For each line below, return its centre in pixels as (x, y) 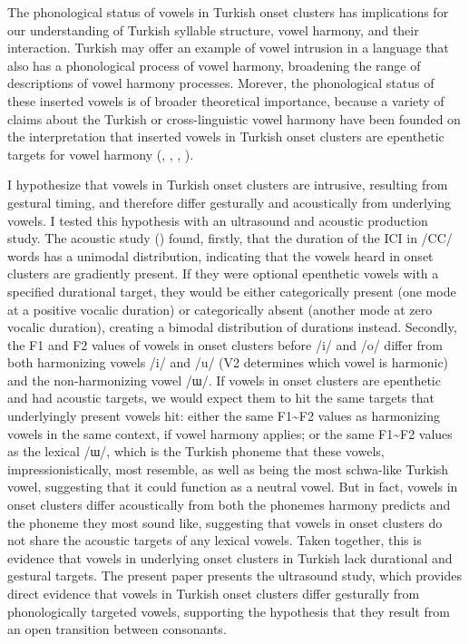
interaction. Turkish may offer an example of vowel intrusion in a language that (228, 48)
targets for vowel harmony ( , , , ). (101, 154)
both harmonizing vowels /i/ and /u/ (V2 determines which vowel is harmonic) (228, 362)
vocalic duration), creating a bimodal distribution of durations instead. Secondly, (232, 327)
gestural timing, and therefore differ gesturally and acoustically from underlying (230, 202)
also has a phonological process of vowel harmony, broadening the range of (214, 65)
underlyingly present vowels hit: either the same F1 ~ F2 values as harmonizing (224, 416)
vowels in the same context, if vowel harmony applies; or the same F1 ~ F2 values (230, 433)
